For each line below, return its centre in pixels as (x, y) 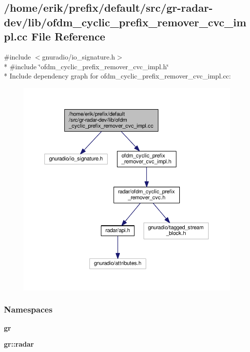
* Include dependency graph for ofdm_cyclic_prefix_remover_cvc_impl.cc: (117, 76)
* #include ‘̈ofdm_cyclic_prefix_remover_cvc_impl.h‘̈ (87, 66)
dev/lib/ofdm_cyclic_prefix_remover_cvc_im (125, 22)
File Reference (68, 36)
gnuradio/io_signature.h (79, 56)
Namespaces (28, 309)
